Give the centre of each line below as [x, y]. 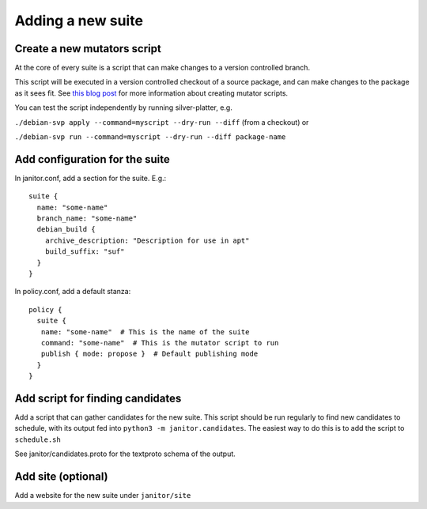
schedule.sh [38, 439]
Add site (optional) [61, 477]
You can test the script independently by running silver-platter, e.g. [123, 107]
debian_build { [66, 230]
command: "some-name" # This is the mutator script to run [160, 343]
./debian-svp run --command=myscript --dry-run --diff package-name [150, 137]
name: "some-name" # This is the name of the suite [145, 332]
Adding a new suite [79, 21]
